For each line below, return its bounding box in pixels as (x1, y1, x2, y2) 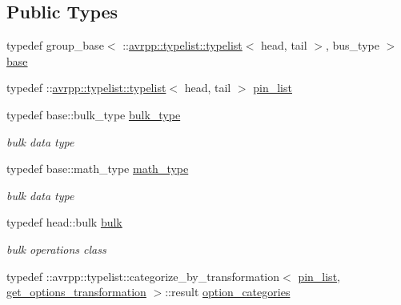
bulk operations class (6, 240, 106, 257)
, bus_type (325, 37, 379, 54)
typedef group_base (6, 37, 104, 54)
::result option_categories (165, 283, 291, 300)
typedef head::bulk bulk (6, 214, 122, 231)
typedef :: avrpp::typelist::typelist (6, 79, 166, 96)
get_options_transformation (6, 283, 146, 300)
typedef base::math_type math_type (6, 160, 189, 177)
